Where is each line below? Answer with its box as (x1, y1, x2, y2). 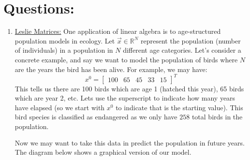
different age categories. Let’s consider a (123, 45, 241, 55)
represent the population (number (141, 35, 241, 45)
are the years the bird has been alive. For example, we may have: (15, 64, 207, 74)
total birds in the (191, 112, 243, 122)
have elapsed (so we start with (15, 102, 105, 112)
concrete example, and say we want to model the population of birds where (15, 54, 238, 64)
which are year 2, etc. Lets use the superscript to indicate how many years (15, 93, 235, 103)
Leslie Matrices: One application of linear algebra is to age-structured (15, 26, 221, 36)
